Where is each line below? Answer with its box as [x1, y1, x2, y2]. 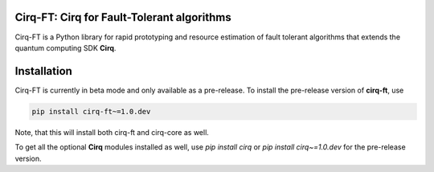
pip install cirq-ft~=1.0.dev [31, 107, 151, 116]
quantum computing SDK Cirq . [14, 43, 117, 52]
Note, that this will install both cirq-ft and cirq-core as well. [14, 127, 209, 137]
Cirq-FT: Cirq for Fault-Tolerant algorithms [14, 10, 232, 24]
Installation [14, 64, 72, 78]
